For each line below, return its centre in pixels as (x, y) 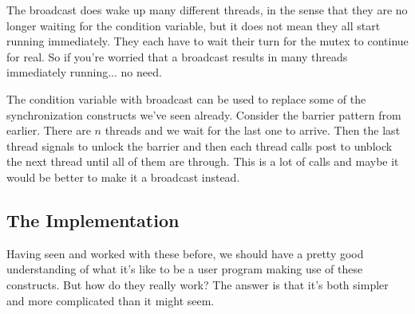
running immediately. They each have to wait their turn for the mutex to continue (207, 41)
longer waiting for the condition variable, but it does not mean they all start (194, 25)
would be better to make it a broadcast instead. (123, 177)
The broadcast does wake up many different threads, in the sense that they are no (207, 10)
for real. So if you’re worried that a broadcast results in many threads (177, 56)
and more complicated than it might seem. (111, 300)
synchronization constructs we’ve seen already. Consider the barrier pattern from (204, 114)
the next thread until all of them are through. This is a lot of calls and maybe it (203, 161)
